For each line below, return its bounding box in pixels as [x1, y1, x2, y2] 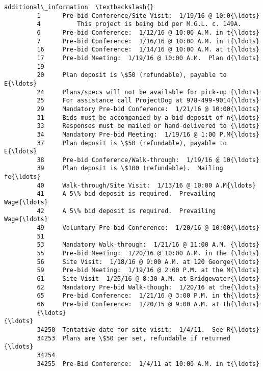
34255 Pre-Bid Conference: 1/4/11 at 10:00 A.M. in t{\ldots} [37, 360, 260, 367]
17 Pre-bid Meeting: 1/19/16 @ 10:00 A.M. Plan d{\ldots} [37, 54, 260, 62]
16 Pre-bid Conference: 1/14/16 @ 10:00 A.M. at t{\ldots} [37, 46, 260, 54]
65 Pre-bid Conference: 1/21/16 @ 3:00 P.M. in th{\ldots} [37, 292, 260, 300]
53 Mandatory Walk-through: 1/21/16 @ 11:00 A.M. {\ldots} [37, 241, 260, 249]
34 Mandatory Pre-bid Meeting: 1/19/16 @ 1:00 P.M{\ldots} [37, 130, 260, 138]
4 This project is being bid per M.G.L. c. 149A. [37, 20, 242, 28]
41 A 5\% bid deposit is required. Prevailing [37, 190, 216, 198]
